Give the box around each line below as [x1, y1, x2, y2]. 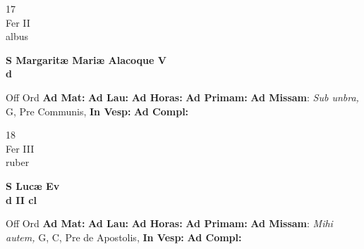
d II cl [6, 192, 37, 207]
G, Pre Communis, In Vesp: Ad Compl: [6, 103, 189, 118]
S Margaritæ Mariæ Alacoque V [6, 52, 166, 67]
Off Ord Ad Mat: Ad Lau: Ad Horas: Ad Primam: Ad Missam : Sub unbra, [6, 89, 359, 104]
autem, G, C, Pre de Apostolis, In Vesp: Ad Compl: [6, 229, 242, 244]
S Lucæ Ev [6, 178, 60, 193]
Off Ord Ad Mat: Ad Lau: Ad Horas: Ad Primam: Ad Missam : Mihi [6, 216, 333, 231]
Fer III [6, 141, 35, 155]
